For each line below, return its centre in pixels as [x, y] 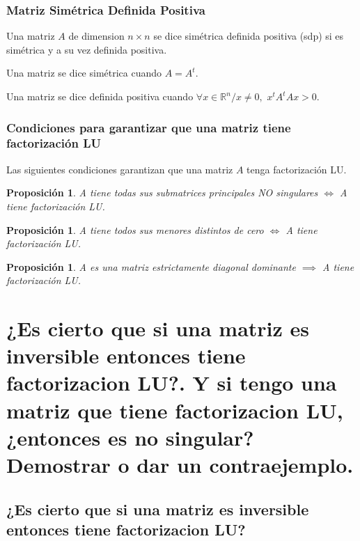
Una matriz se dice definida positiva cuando [100, 96]
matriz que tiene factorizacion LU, [175, 410]
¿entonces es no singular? [130, 437]
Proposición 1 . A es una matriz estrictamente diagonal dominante [151, 266]
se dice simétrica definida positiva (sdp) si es [249, 36]
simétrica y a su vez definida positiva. [87, 49]
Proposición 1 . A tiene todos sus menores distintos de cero [135, 229]
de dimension [96, 36]
